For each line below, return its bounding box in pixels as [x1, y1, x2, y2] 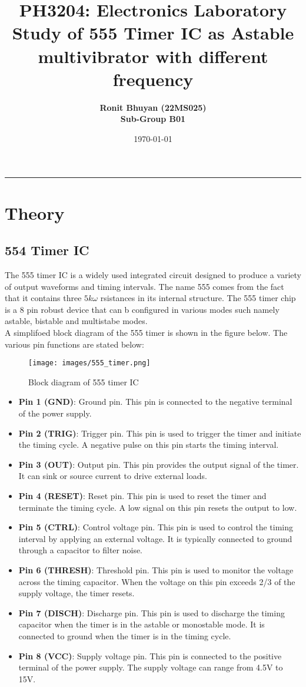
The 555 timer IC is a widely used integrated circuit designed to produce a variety [5, 269, 301, 281]
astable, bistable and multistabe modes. [5, 315, 148, 327]
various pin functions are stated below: [5, 338, 144, 350]
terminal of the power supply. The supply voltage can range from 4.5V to [18, 661, 283, 673]
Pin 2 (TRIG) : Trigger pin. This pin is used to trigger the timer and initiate [18, 427, 301, 439]
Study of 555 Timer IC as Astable [12, 21, 294, 45]
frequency [112, 67, 194, 91]
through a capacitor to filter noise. [18, 544, 143, 556]
